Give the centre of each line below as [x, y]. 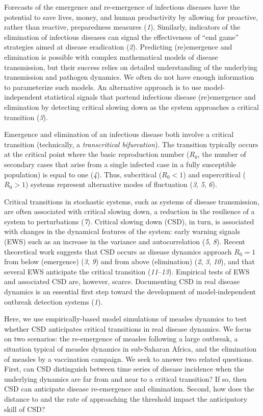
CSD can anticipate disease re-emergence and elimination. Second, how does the [129, 389]
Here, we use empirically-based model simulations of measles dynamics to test [126, 319]
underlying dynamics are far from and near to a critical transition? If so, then [126, 378]
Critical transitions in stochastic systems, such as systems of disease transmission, [132, 201]
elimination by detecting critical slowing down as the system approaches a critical [131, 107]
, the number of [222, 154]
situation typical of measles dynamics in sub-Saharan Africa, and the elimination [130, 349]
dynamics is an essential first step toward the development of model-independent [130, 292]
